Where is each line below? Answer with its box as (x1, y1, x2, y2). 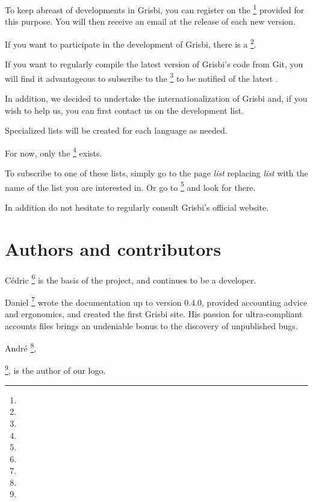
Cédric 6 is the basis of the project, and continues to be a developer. (5, 271, 256, 286)
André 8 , (5, 340, 37, 354)
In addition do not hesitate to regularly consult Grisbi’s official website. (5, 200, 269, 213)
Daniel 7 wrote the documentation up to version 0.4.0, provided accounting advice (5, 294, 308, 308)
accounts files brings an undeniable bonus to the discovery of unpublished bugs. (5, 319, 298, 332)
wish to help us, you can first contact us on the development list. (5, 104, 244, 116)
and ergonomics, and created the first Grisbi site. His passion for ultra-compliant (5, 308, 303, 320)
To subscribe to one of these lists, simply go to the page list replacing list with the (5, 166, 308, 179)
